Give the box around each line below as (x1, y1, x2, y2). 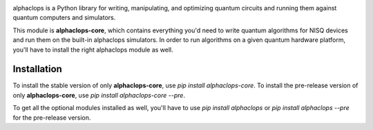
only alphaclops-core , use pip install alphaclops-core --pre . (12, 91, 186, 99)
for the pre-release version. (12, 113, 91, 122)
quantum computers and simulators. (12, 14, 116, 22)
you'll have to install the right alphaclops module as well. (12, 45, 174, 54)
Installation (12, 63, 62, 75)
